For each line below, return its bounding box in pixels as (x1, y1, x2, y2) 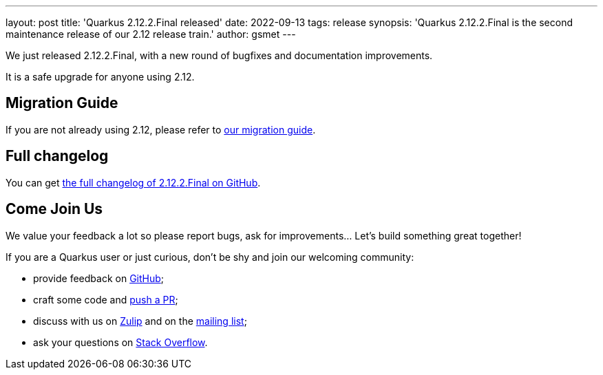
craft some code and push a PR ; (33, 293, 178, 306)
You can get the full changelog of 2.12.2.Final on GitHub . (6, 176, 261, 189)
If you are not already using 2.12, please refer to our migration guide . (6, 123, 316, 136)
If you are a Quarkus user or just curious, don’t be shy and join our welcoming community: (6, 250, 414, 263)
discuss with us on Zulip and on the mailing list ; (33, 314, 247, 327)
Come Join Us (6, 200, 103, 218)
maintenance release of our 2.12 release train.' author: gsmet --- (6, 28, 296, 40)
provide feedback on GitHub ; (33, 272, 165, 284)
